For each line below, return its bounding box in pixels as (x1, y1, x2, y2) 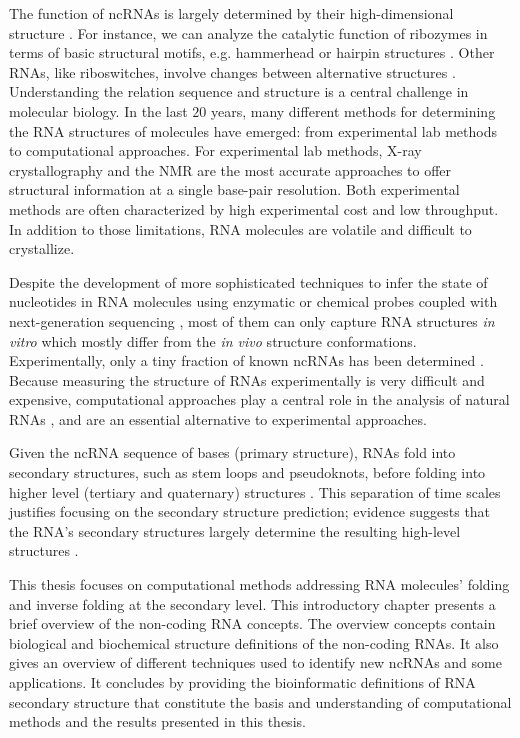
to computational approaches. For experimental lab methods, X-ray (9, 140, 422, 161)
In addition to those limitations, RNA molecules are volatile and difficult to (9, 218, 472, 239)
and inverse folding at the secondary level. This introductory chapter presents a (9, 593, 496, 614)
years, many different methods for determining (210, 100, 496, 121)
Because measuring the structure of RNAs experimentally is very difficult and (9, 369, 485, 390)
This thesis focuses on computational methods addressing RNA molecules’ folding (9, 574, 510, 595)
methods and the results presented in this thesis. (9, 711, 306, 732)
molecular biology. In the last (9, 100, 188, 121)
